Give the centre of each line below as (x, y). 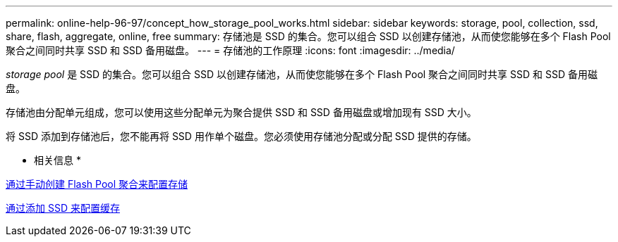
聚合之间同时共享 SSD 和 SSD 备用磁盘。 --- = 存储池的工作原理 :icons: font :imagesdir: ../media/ (230, 50)
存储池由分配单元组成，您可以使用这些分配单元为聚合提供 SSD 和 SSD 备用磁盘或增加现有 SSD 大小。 (241, 112)
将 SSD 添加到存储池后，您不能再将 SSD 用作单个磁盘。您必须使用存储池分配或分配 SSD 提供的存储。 (241, 136)
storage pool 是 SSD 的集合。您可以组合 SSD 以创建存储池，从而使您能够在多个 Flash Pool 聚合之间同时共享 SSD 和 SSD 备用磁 (302, 74)
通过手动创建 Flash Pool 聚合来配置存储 (97, 184)
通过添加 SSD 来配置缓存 (63, 208)
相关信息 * (57, 160)
